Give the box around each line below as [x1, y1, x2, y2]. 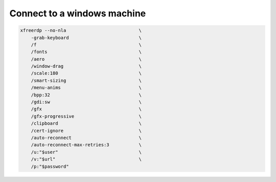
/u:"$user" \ [31, 149, 142, 155]
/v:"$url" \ [31, 156, 142, 162]
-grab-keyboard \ [31, 35, 142, 40]
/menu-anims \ [31, 85, 142, 90]
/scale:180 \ [31, 71, 142, 76]
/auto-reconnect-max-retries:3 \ [31, 142, 142, 148]
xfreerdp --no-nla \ [20, 28, 142, 33]
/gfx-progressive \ [31, 113, 142, 119]
